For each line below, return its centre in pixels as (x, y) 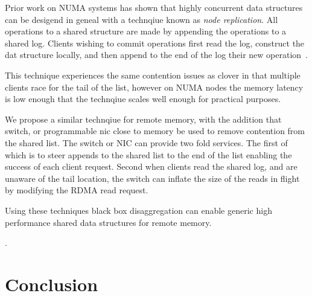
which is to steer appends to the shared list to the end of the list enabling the (148, 154)
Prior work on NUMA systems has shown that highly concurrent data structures (154, 7)
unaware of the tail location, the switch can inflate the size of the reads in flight (152, 178)
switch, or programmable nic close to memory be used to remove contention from (155, 131)
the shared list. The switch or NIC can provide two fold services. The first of (146, 142)
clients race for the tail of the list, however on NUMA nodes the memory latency (154, 87)
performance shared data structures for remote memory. (108, 222)
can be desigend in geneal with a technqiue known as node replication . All (142, 19)
